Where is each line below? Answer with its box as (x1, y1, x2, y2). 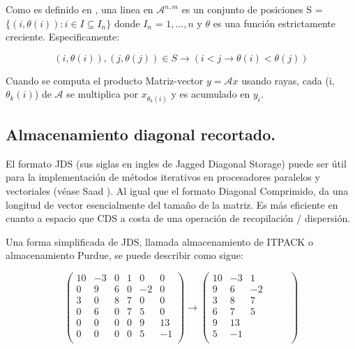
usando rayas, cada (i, (241, 73, 335, 87)
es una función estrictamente (213, 15, 335, 30)
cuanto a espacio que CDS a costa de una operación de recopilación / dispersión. (6, 211, 351, 225)
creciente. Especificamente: (6, 29, 120, 44)
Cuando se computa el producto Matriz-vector (6, 73, 204, 87)
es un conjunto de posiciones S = (181, 2, 323, 16)
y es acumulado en (171, 87, 250, 101)
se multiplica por (66, 87, 139, 101)
